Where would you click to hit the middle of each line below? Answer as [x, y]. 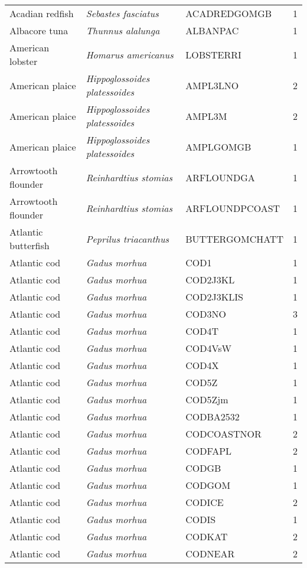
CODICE [205, 502]
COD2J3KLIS [214, 297]
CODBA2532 [213, 417]
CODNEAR [210, 554]
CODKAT [207, 536]
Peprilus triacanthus [128, 239]
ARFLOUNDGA [220, 177]
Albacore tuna [39, 30]
